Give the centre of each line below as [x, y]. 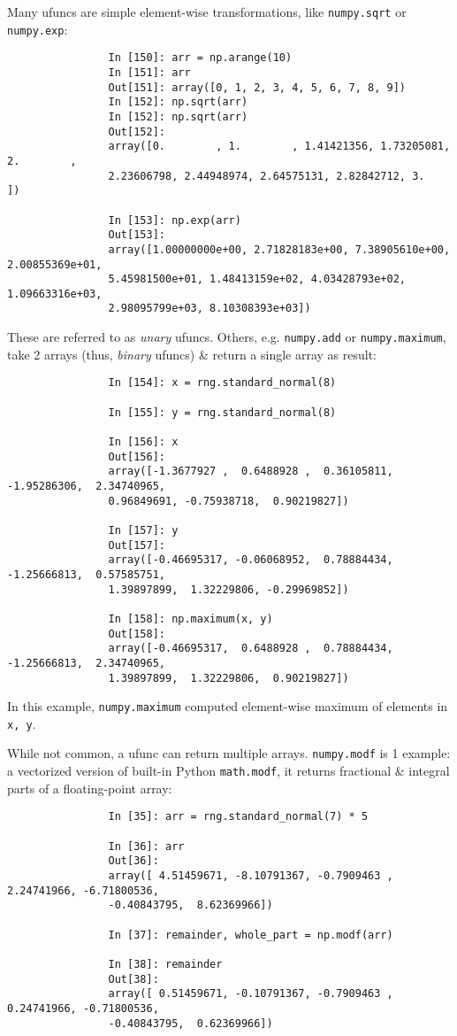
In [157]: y [143, 530]
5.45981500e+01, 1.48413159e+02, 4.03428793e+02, [257, 279]
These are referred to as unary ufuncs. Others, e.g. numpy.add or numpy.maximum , [227, 337]
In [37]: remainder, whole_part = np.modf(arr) [251, 935]
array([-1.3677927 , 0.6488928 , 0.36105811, [251, 472]
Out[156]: [137, 456]
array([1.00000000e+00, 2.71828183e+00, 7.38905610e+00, [279, 249]
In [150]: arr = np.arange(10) [200, 58]
